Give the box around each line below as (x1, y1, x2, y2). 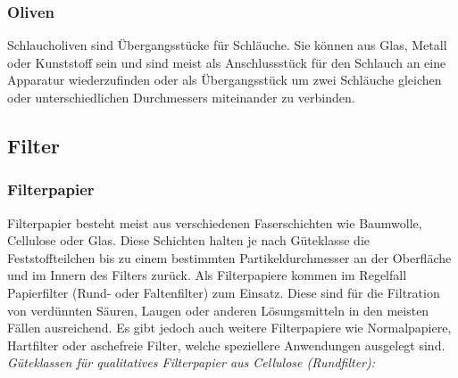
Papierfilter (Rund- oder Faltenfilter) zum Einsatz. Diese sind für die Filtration (7, 283, 440, 301)
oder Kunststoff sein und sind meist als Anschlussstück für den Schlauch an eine (7, 53, 446, 71)
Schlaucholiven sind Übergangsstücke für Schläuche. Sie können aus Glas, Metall (7, 36, 447, 54)
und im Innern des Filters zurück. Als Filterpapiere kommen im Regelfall (7, 266, 407, 284)
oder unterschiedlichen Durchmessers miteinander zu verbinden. (7, 88, 355, 106)
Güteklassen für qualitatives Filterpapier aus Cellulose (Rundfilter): (7, 353, 376, 372)
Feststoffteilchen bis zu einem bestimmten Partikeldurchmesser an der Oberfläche (7, 248, 452, 267)
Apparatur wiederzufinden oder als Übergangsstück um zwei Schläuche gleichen (7, 70, 442, 89)
